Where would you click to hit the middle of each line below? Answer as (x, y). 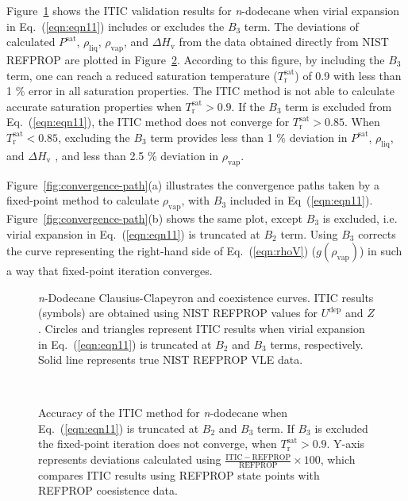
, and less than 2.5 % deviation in (137, 155)
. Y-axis (346, 444)
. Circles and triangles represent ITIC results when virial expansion (202, 328)
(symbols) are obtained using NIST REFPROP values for (178, 313)
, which (338, 459)
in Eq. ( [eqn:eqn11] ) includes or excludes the (115, 26)
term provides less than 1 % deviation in (249, 137)
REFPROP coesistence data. (108, 490)
